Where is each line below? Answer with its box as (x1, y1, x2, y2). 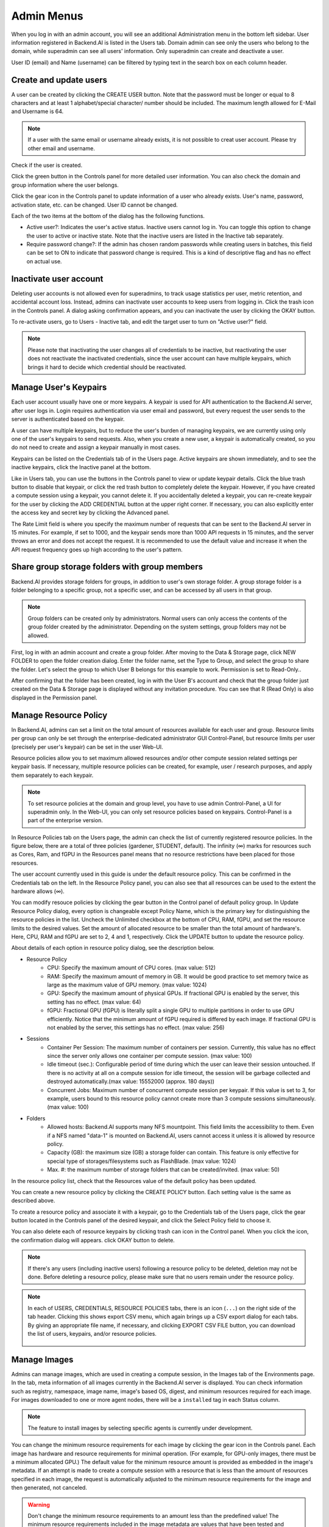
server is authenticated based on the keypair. (11, 415, 125, 423)
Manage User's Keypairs (11, 382, 107, 393)
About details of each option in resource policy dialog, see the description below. (11, 944, 215, 952)
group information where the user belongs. (11, 181, 119, 189)
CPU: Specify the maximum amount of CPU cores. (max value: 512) (47, 964, 216, 971)
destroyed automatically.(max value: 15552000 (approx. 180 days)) (47, 1078, 214, 1085)
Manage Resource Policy (11, 710, 108, 720)
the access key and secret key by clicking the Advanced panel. (11, 509, 170, 516)
